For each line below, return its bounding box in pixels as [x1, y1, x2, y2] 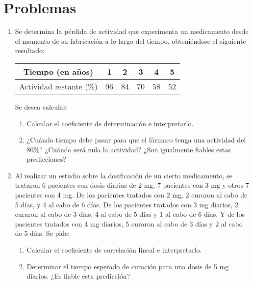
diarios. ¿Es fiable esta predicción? [26, 271, 130, 281]
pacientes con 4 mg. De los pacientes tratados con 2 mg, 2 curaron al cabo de [15, 190, 248, 200]
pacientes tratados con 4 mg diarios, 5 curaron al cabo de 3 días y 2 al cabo [15, 218, 243, 228]
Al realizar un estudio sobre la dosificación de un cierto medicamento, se [15, 170, 232, 180]
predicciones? [26, 154, 67, 164]
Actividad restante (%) [19, 80, 98, 92]
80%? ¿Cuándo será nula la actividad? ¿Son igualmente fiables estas [26, 144, 231, 154]
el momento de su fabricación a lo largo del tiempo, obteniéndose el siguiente [15, 35, 246, 46]
